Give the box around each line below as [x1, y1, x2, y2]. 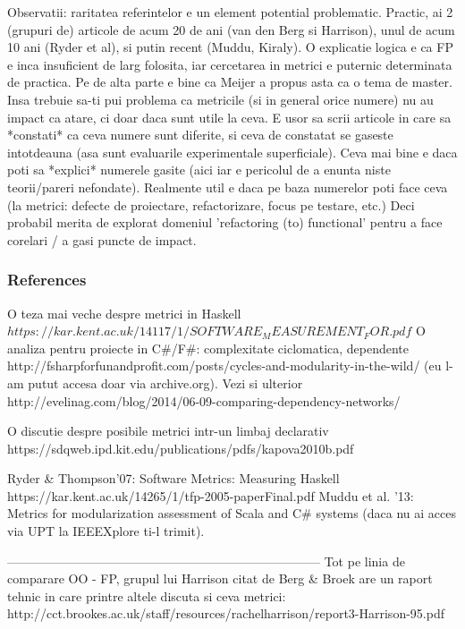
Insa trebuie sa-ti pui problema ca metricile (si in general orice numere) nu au [7, 89, 434, 108]
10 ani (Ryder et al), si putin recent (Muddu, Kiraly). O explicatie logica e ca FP [7, 38, 453, 56]
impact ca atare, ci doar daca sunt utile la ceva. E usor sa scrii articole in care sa [7, 107, 452, 126]
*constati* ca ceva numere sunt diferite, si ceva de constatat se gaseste [7, 125, 393, 144]
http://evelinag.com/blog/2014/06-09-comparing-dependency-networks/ [7, 391, 401, 410]
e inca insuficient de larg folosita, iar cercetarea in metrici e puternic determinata [7, 55, 452, 73]
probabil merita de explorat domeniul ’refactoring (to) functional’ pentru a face [7, 213, 443, 232]
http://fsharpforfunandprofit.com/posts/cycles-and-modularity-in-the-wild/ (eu [7, 356, 442, 375]
